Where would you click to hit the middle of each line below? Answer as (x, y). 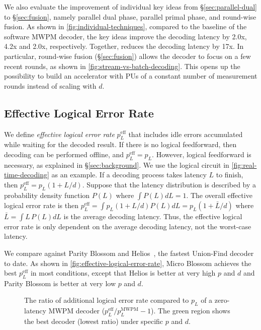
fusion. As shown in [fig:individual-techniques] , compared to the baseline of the (125, 26)
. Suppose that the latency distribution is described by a (169, 184)
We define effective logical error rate (59, 134)
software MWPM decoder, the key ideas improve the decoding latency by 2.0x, (125, 36)
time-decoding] (27, 175)
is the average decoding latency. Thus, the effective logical (153, 216)
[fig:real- (244, 164)
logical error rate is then (41, 205)
